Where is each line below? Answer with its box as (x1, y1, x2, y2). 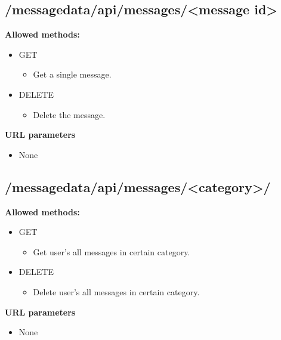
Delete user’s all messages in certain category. (33, 285, 200, 298)
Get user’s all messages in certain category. (33, 245, 190, 258)
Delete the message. (33, 108, 106, 120)
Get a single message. (33, 68, 112, 81)
